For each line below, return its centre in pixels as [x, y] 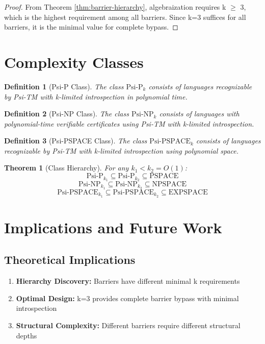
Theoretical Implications [70, 260]
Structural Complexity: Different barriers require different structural [128, 325]
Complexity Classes [74, 62]
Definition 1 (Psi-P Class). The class [64, 86]
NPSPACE [169, 184]
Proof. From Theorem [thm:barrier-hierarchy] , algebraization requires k [115, 7]
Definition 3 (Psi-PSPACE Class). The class [76, 141]
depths [26, 335]
